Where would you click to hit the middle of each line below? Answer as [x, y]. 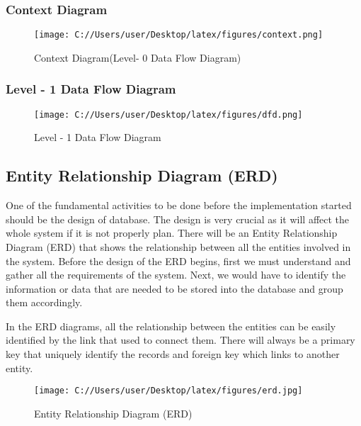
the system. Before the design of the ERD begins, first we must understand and [178, 260]
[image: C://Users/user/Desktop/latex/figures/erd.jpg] [168, 391]
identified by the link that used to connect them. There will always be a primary [180, 340]
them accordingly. [44, 302]
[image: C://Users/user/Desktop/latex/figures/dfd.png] [168, 114]
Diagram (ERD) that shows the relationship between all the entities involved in [178, 246]
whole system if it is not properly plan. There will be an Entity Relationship [172, 233]
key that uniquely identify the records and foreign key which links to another [173, 354]
